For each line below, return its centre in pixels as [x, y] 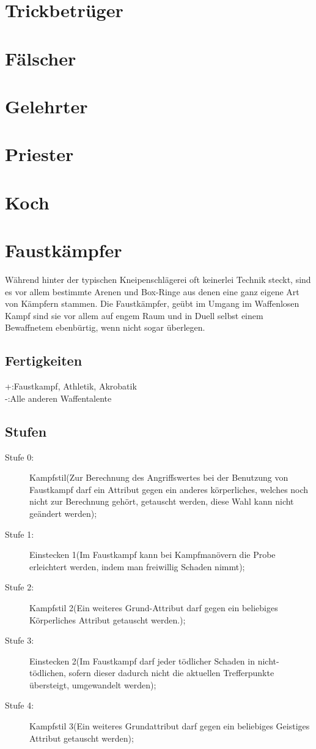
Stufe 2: [20, 587]
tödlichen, [48, 673]
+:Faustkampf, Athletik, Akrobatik [71, 386]
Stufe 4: [20, 705]
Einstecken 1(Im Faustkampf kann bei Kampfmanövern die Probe [152, 555]
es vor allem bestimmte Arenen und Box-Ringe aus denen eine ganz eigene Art [152, 291]
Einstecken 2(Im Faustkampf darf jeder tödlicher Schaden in [142, 661]
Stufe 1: [20, 534]
